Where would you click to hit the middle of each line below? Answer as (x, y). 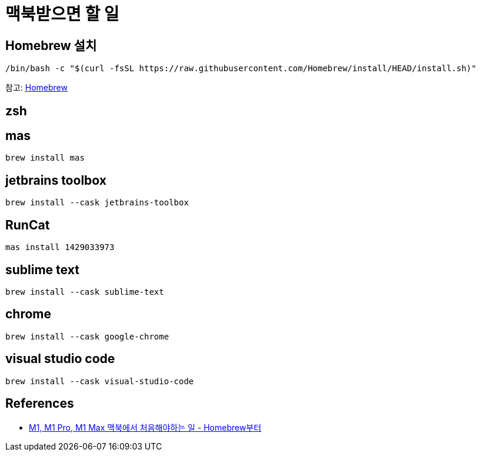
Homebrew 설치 (51, 45)
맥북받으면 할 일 (62, 14)
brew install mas (45, 158)
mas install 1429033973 (60, 247)
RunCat (28, 225)
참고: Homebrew (36, 88)
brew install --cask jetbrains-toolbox (97, 203)
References (40, 404)
